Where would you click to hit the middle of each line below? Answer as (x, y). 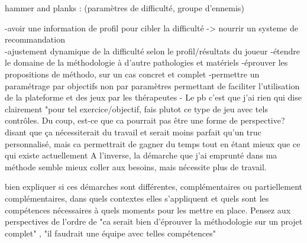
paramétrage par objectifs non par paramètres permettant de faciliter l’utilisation (152, 85)
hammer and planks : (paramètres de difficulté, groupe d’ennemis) (125, 8)
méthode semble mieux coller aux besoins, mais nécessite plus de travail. (136, 166)
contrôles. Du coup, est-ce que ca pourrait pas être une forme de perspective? (145, 120)
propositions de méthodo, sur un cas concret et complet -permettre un (132, 74)
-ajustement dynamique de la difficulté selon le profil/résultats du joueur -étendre (153, 51)
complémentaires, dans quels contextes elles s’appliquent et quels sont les (137, 198)
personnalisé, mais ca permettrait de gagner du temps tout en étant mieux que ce (153, 143)
